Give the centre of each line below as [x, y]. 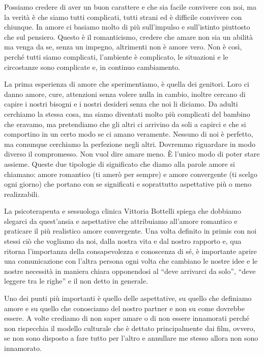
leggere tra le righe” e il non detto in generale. [76, 281]
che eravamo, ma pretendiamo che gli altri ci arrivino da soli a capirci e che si [125, 124]
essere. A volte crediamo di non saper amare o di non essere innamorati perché [127, 318]
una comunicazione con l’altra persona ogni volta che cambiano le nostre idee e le [131, 261]
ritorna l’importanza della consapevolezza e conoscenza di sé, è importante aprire [130, 251]
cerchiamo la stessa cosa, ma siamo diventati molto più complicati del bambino [127, 113]
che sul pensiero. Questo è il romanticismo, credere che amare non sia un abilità [128, 36]
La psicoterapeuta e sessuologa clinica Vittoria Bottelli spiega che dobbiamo [123, 211]
